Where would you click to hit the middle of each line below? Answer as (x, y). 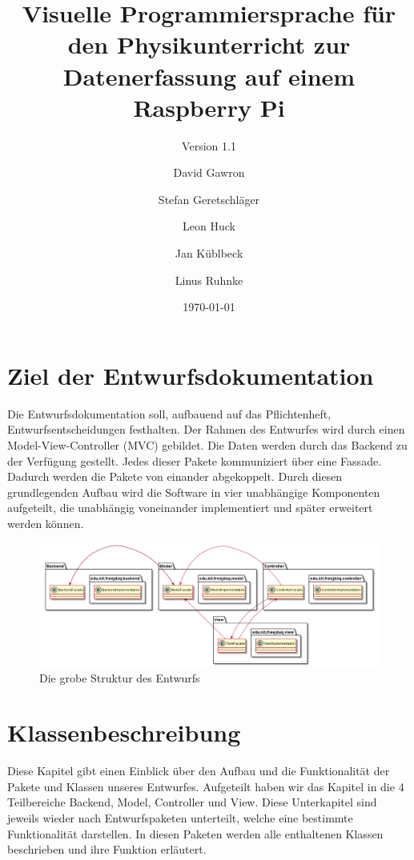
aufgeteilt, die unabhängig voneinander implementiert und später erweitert (190, 508)
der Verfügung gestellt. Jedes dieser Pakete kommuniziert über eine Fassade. (195, 460)
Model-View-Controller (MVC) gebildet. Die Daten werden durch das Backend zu (207, 444)
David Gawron (209, 172)
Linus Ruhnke (209, 280)
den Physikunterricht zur (209, 44)
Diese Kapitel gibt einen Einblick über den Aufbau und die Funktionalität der (199, 771)
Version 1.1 (209, 145)
